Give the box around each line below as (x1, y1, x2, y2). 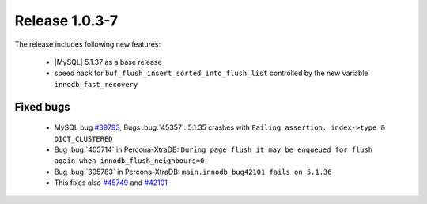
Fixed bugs (14, 100, 70, 114)
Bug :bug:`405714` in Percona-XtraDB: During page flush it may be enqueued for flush (54, 145, 373, 154)
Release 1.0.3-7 (14, 12, 119, 29)
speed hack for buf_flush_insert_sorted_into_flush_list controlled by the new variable (54, 68, 368, 78)
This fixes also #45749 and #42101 (54, 178, 168, 187)
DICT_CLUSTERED (54, 134, 114, 143)
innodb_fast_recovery (54, 80, 138, 89)
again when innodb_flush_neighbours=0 (54, 157, 205, 165)
